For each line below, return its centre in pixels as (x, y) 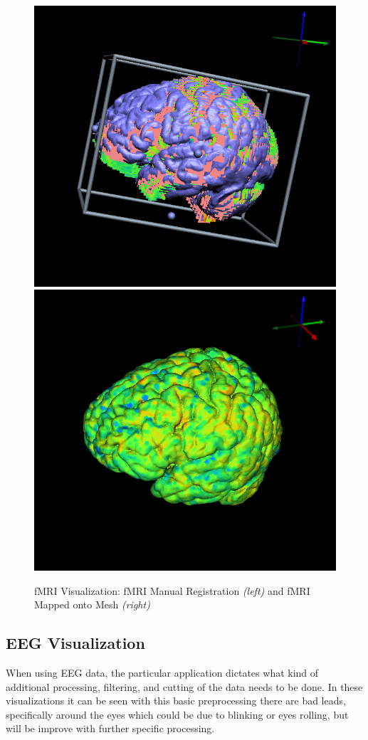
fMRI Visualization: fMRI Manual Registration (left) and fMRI (172, 590)
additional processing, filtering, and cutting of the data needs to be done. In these (184, 686)
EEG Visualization (75, 643)
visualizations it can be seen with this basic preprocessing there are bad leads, (176, 701)
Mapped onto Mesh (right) (92, 604)
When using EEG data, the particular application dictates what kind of (162, 673)
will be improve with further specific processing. (110, 728)
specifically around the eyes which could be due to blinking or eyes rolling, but (177, 714)
